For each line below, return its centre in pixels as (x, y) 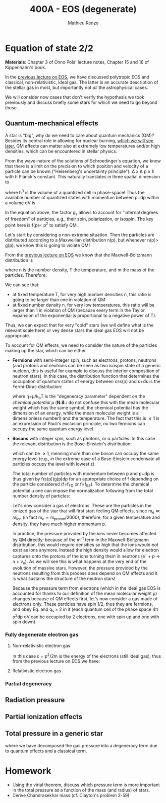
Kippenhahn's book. (26, 67)
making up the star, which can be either (46, 350)
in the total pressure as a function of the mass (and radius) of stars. (81, 790)
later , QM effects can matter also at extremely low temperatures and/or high (83, 146)
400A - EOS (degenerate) (83, 9)
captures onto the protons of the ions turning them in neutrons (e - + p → (86, 556)
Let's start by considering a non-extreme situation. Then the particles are (80, 235)
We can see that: (22, 285)
